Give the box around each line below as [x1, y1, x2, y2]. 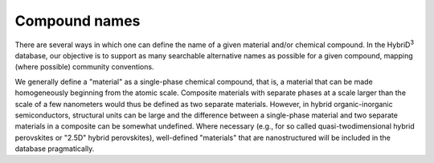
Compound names [14, 12, 141, 30]
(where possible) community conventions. [14, 62, 154, 72]
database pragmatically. [14, 144, 95, 153]
